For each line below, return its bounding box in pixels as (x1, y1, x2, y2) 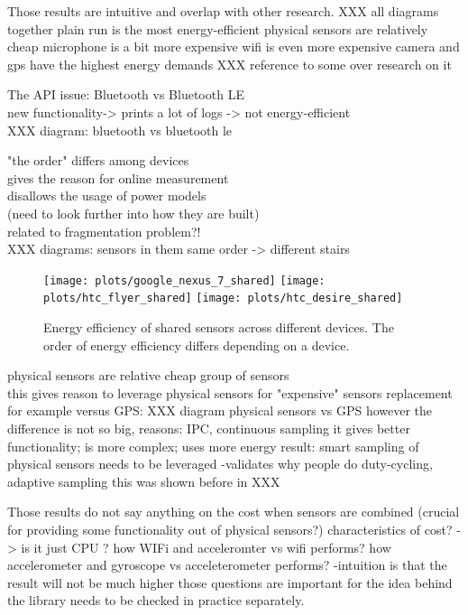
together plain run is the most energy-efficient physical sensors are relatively (7, 19, 428, 38)
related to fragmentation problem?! (7, 221, 201, 240)
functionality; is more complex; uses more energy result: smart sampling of (7, 436, 419, 455)
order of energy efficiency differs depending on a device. (43, 335, 350, 354)
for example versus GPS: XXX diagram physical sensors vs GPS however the (7, 401, 433, 420)
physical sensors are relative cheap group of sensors (7, 366, 289, 385)
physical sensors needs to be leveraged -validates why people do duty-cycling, (7, 454, 433, 473)
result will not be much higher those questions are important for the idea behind (7, 573, 453, 592)
